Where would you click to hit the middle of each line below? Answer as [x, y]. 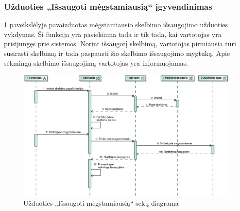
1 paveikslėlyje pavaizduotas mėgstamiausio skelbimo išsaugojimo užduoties [116, 25]
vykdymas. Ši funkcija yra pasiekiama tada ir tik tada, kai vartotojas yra [113, 34]
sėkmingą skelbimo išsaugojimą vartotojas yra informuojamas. [96, 62]
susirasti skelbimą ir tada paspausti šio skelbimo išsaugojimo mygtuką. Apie [117, 53]
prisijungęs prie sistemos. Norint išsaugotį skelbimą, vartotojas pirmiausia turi [120, 44]
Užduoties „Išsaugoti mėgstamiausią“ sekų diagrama [101, 203]
